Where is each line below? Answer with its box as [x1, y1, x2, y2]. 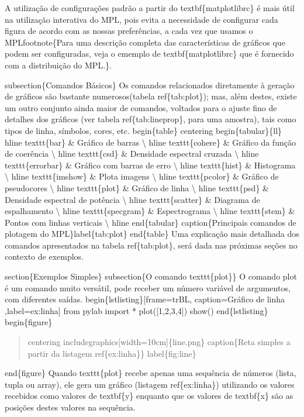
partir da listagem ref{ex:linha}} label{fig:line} [27, 347, 196, 359]
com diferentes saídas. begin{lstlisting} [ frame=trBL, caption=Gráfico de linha [5, 293, 285, 305]
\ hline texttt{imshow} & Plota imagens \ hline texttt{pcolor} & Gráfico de [5, 170, 279, 182]
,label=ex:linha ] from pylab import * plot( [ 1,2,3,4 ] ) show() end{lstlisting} [5, 304, 268, 316]
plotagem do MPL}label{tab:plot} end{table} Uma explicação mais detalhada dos [5, 228, 299, 240]
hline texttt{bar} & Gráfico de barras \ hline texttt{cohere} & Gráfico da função [5, 136, 296, 148]
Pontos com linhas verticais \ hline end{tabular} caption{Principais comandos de [5, 216, 296, 228]
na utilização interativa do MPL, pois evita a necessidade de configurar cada [5, 13, 278, 25]
